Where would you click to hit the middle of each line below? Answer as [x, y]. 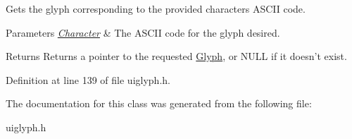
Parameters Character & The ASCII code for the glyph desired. [143, 32]
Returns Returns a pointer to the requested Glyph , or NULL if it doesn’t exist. [176, 56]
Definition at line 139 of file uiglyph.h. [88, 79]
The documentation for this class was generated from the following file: [159, 103]
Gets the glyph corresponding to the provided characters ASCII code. [156, 8]
